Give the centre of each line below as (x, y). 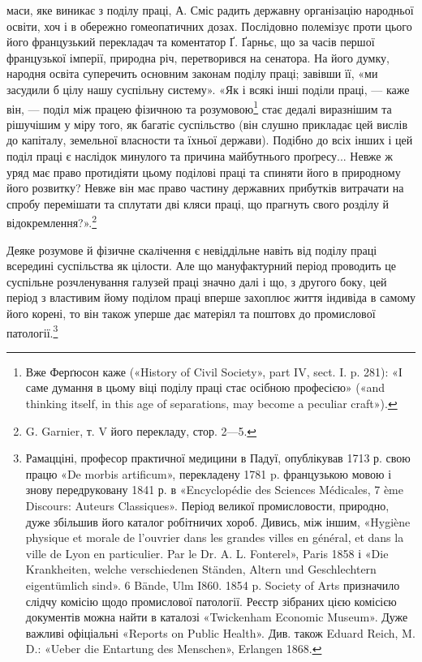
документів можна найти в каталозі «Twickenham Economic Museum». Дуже (217, 617)
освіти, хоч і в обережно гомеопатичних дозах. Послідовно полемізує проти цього (209, 26)
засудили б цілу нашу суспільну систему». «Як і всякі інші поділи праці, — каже (208, 89)
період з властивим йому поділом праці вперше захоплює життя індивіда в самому (211, 297)
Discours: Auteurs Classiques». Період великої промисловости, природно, (207, 505)
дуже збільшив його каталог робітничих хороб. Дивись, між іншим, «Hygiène (218, 521)
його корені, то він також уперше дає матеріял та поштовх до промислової (191, 313)
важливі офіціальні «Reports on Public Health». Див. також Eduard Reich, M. (220, 632)
